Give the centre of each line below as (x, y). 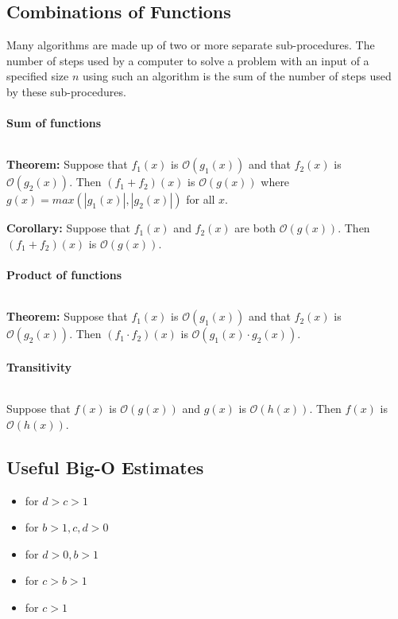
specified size (38, 76)
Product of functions (64, 275)
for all (201, 199)
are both (255, 228)
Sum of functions (54, 123)
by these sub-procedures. (66, 91)
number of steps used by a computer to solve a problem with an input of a (188, 60)
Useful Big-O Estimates (105, 467)
